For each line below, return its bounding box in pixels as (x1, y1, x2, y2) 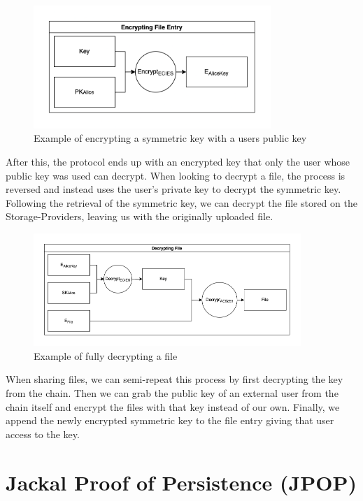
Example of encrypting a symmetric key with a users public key (34, 131, 307, 145)
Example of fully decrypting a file (34, 348, 178, 363)
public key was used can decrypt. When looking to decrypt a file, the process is (6, 168, 346, 182)
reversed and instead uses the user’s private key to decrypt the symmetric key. (6, 182, 341, 196)
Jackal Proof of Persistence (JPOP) (6, 467, 357, 496)
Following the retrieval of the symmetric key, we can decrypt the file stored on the (6, 195, 357, 210)
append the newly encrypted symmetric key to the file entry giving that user (6, 413, 334, 428)
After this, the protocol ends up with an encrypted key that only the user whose (6, 154, 350, 168)
